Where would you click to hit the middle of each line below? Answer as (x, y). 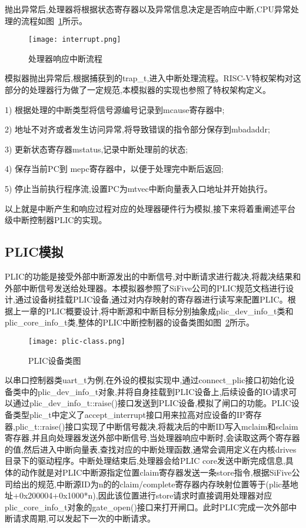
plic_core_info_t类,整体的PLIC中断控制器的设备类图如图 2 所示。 (129, 322)
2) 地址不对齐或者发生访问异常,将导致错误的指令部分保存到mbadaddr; (137, 129)
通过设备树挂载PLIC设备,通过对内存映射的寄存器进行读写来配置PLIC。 (151, 299)
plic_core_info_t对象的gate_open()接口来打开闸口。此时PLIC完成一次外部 (147, 507)
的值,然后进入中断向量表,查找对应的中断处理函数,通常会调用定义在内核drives (151, 449)
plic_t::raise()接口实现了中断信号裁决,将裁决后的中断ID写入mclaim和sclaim (157, 426)
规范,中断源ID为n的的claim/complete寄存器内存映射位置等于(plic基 (164, 484)
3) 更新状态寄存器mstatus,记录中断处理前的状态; (97, 149)
